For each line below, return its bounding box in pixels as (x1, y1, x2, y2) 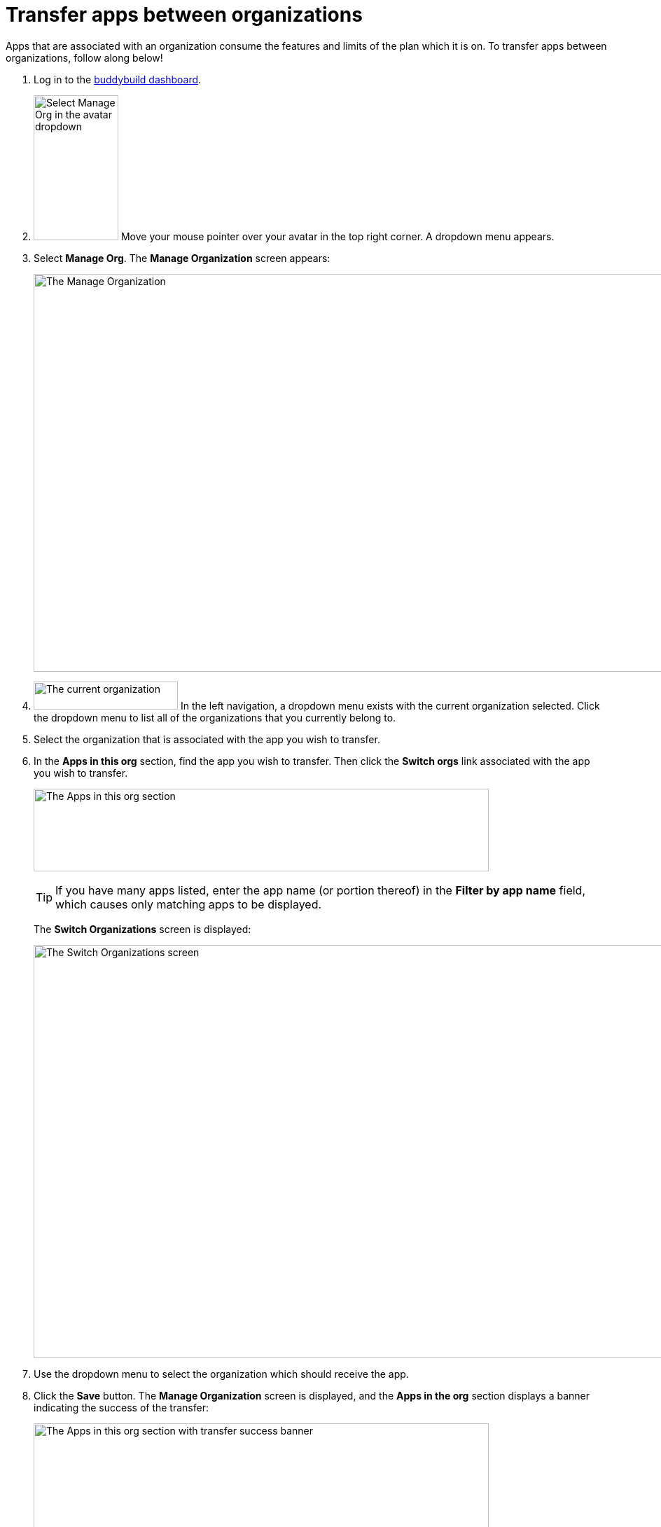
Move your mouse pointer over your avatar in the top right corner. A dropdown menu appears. (120, 230, 555, 242)
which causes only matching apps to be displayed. (55, 897, 322, 911)
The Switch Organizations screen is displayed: (34, 923, 251, 935)
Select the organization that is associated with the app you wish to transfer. (34, 733, 380, 745)
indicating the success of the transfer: (34, 1401, 209, 1414)
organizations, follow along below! (6, 51, 163, 64)
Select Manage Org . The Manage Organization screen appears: (34, 251, 330, 264)
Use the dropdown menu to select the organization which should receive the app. (34, 1367, 409, 1380)
